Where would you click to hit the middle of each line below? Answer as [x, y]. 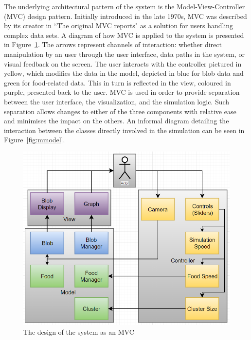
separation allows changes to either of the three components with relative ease [120, 111]
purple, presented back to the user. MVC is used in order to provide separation [122, 92]
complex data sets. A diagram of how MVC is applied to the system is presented [124, 35]
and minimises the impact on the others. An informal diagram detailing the [117, 121]
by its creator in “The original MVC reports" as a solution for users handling [119, 25]
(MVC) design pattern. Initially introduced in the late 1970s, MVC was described [125, 16]
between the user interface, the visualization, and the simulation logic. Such [117, 101]
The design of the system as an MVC [79, 331]
